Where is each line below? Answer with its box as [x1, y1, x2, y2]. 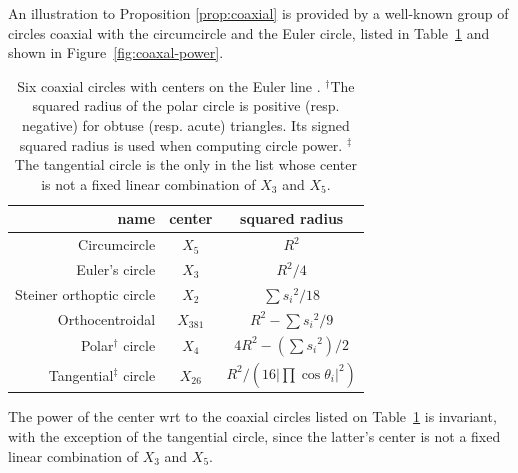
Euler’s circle [76, 259, 156, 280]
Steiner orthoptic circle [15, 283, 156, 304]
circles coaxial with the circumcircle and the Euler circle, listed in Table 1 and [8, 22, 490, 43]
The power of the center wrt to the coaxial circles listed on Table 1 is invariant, [8, 406, 497, 427]
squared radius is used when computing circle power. [19, 134, 343, 155]
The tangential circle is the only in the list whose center [14, 154, 357, 175]
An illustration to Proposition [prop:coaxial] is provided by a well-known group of [8, 3, 509, 23]
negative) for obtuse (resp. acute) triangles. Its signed [21, 114, 350, 135]
